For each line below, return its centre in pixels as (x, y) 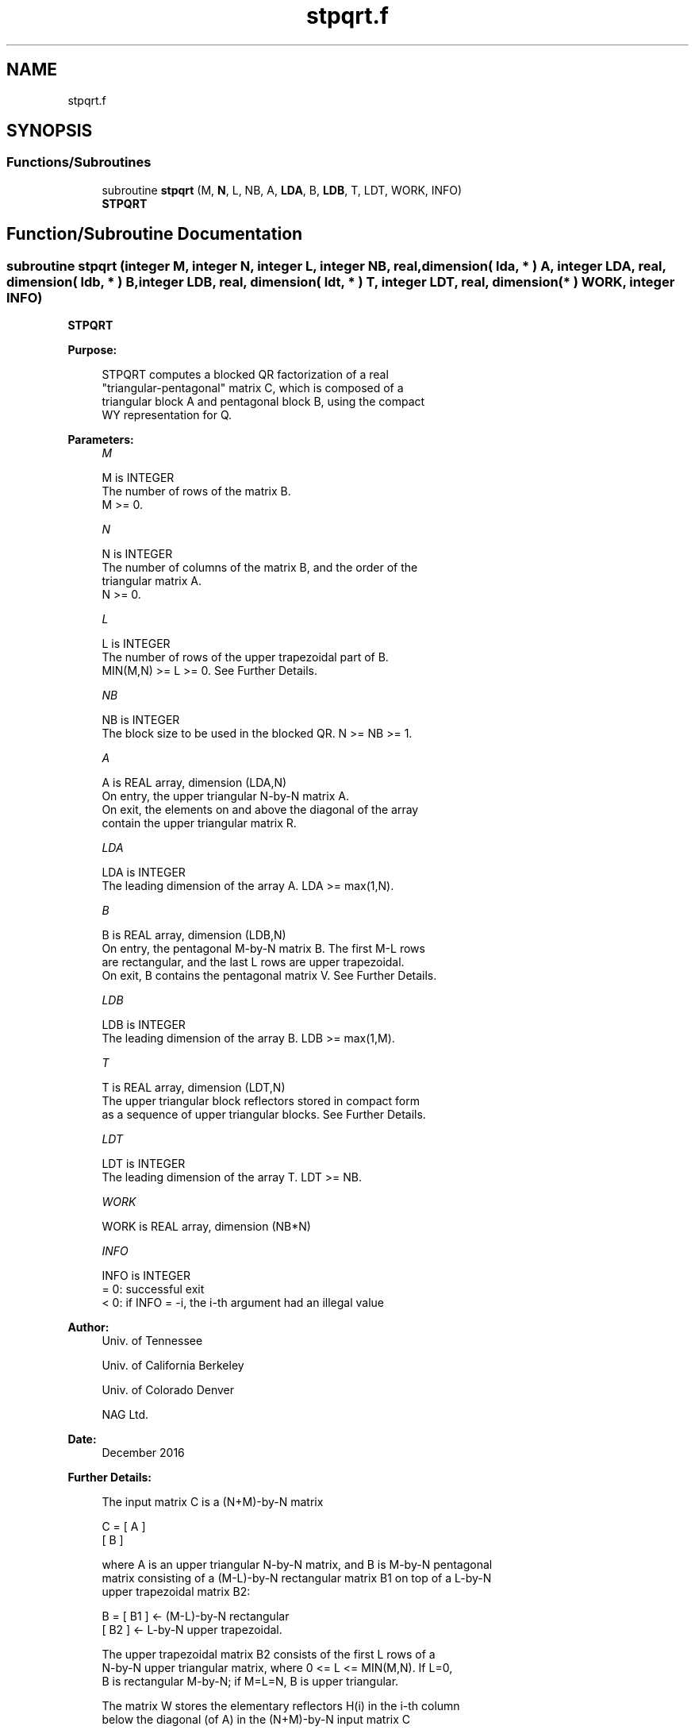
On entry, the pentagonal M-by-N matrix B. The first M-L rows (263, 949)
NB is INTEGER (141, 720)
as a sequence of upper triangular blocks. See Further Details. (264, 1115)
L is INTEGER (136, 644)
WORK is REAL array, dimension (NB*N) (206, 1227)
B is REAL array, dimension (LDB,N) (194, 935)
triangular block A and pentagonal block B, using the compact (263, 402)
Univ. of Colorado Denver (168, 1390)
